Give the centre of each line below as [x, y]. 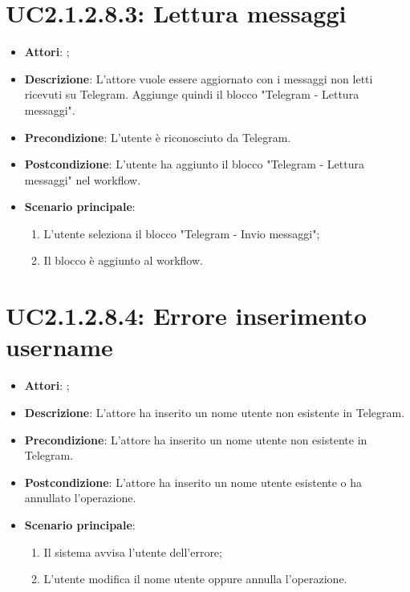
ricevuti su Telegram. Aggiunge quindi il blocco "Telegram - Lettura [192, 94]
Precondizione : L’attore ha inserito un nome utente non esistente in [196, 439]
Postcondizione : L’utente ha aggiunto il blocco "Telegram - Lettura [194, 164]
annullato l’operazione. [80, 498]
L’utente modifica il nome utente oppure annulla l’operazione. [195, 579]
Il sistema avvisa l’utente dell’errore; [133, 551]
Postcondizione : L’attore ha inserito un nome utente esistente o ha [193, 482]
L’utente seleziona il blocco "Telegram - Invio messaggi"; [182, 233]
